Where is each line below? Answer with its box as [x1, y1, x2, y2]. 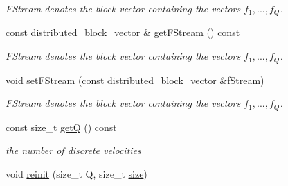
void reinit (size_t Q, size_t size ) [6, 166, 147, 180]
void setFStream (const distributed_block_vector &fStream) [6, 72, 264, 87]
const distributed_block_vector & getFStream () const [6, 25, 240, 40]
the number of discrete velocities [6, 143, 141, 158]
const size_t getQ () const [6, 119, 117, 134]
